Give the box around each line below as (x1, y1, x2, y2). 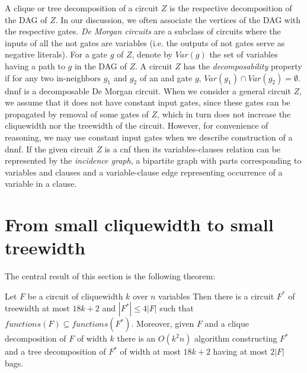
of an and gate (139, 71, 193, 84)
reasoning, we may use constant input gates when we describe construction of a (5, 130, 293, 143)
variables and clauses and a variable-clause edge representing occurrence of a (5, 165, 283, 178)
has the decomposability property (183, 59, 302, 72)
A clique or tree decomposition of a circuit (5, 2, 159, 14)
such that (159, 302, 194, 314)
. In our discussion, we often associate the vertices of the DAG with (55, 13, 301, 25)
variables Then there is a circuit (158, 289, 274, 302)
